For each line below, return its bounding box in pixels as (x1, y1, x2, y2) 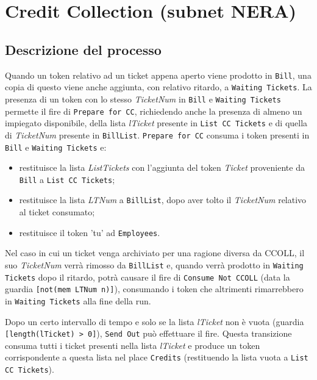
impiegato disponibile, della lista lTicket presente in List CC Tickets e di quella (5, 117, 308, 129)
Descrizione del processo (5, 40, 162, 59)
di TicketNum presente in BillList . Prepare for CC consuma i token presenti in (5, 128, 310, 141)
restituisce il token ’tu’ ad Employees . (19, 226, 160, 238)
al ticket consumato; (19, 206, 95, 218)
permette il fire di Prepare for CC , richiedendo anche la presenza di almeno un (5, 104, 302, 117)
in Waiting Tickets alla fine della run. (5, 294, 151, 307)
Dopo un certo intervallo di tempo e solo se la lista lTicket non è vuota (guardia (5, 315, 304, 328)
